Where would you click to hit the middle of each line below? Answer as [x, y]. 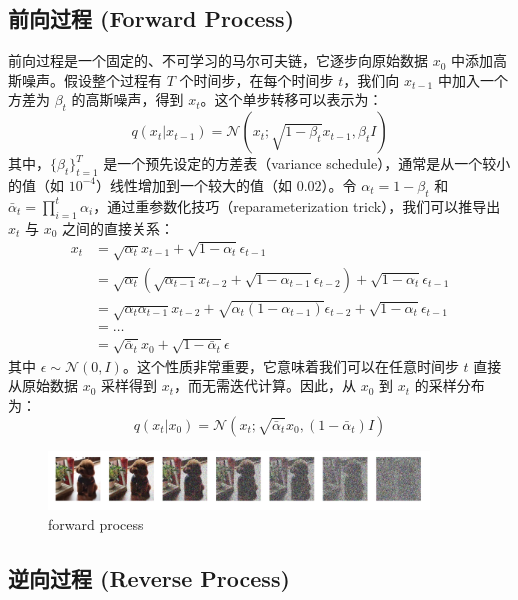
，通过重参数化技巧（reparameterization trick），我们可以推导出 [297, 205]
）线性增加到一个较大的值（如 [193, 184]
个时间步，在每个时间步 [256, 79]
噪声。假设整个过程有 [91, 79]
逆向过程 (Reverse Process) [149, 577]
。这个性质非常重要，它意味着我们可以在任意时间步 [290, 365]
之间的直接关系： [118, 227]
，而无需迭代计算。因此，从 [265, 385]
